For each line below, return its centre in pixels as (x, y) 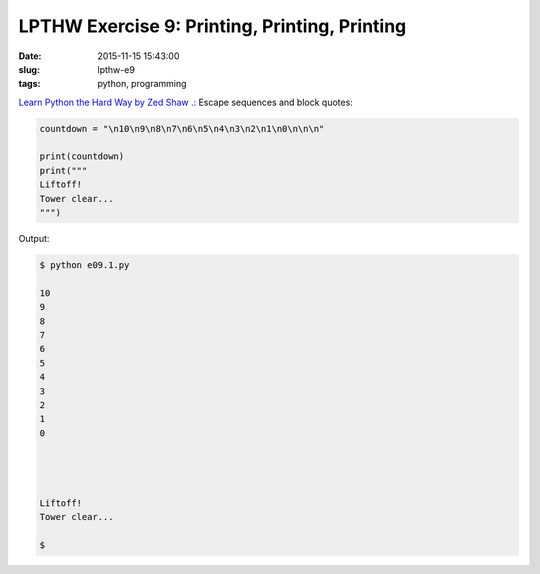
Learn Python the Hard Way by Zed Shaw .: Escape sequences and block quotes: (186, 102)
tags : (29, 84)
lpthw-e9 (116, 69)
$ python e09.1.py (84, 265)
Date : (30, 56)
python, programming (142, 84)
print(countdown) (82, 156)
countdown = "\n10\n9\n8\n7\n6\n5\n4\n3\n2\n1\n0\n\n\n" (182, 128)
